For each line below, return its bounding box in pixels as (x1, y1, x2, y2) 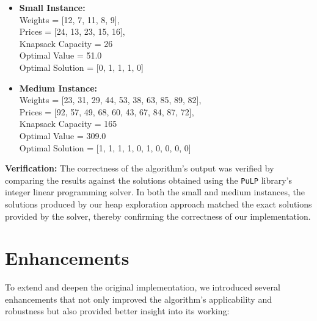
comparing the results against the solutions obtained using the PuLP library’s (5, 173, 292, 186)
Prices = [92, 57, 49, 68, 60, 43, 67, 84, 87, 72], (19, 105, 194, 118)
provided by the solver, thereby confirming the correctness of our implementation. (5, 209, 311, 222)
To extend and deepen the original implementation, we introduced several (5, 281, 280, 294)
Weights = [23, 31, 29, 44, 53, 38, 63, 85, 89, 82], (19, 93, 202, 106)
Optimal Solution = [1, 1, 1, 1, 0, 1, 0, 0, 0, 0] (19, 141, 191, 154)
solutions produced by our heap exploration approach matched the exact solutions (5, 197, 312, 210)
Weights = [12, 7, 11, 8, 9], (19, 13, 120, 26)
